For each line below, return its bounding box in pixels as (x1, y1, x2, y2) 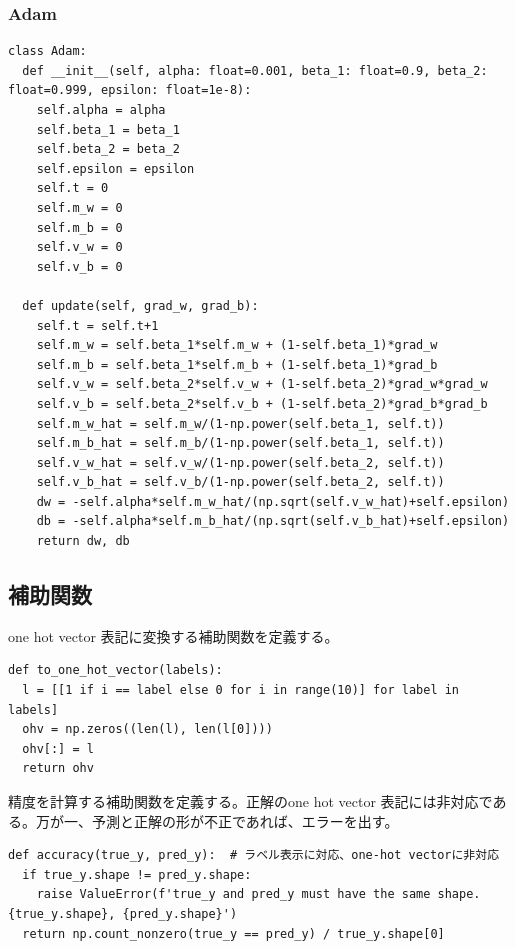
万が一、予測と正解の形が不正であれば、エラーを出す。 (35, 810, 399, 831)
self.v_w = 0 (36, 240, 123, 255)
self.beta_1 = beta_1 (36, 122, 180, 137)
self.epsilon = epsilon (36, 161, 195, 176)
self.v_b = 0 (36, 259, 123, 274)
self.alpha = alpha (36, 103, 166, 117)
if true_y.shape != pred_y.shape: (22, 867, 252, 882)
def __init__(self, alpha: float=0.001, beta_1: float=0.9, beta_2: (22, 63, 488, 78)
